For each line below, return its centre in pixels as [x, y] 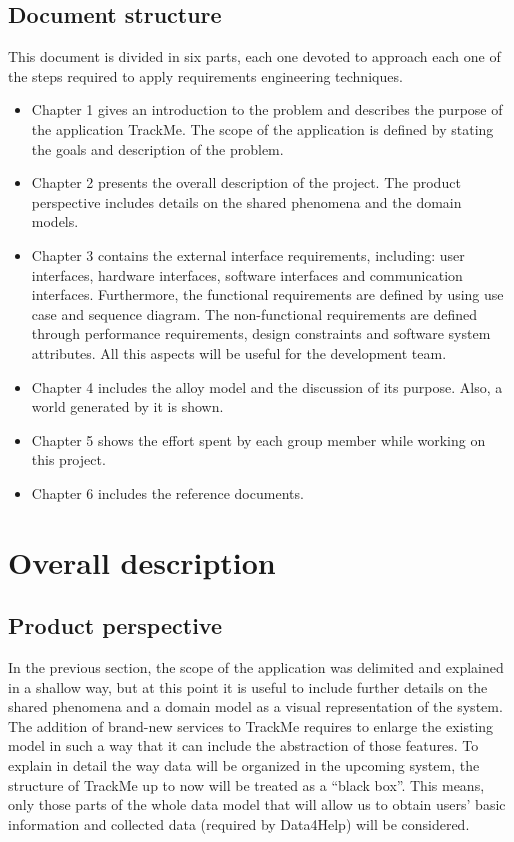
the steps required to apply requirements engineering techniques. [205, 75]
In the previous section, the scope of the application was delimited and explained [256, 667]
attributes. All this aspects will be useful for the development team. [239, 352]
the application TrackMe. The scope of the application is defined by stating [262, 128]
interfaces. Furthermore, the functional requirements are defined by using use [267, 294]
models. [55, 221]
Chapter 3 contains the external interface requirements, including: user [248, 254]
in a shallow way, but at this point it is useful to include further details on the [248, 686]
